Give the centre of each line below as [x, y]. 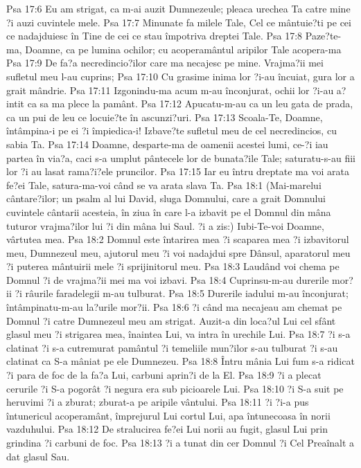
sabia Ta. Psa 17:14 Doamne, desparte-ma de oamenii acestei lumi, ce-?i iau [167, 144]
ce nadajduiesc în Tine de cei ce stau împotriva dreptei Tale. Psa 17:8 [155, 36]
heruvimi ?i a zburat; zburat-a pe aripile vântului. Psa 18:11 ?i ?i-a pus [158, 402]
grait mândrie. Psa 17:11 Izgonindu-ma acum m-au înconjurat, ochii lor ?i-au [170, 90]
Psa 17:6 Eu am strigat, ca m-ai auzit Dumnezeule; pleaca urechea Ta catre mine [178, 8]
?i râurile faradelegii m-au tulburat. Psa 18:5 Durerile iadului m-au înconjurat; [182, 293]
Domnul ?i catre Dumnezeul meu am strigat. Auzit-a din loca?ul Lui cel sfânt [171, 320]
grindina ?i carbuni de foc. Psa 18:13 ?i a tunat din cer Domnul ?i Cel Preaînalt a [180, 442]
